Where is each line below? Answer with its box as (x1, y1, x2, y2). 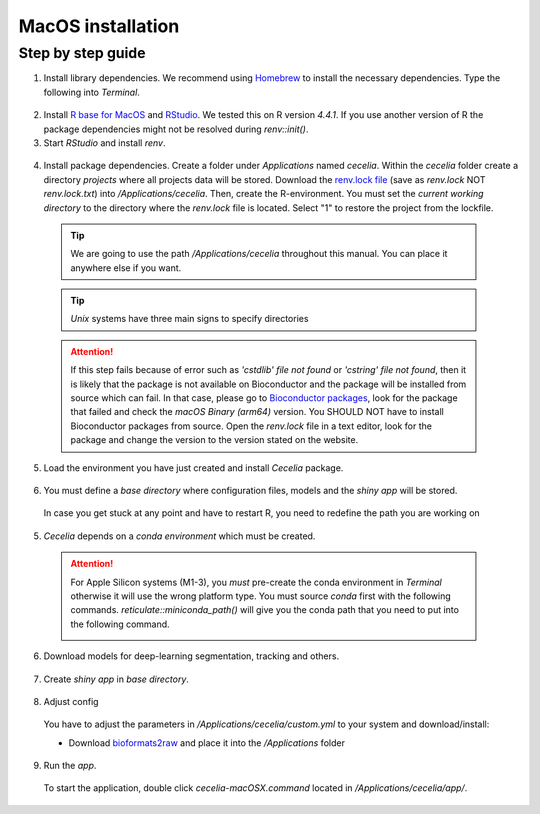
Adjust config (43, 695, 99, 707)
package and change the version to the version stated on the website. (70, 434, 359, 446)
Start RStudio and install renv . (43, 136, 166, 149)
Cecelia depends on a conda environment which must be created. (43, 530, 316, 542)
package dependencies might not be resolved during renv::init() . (43, 123, 309, 135)
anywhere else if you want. (70, 261, 182, 274)
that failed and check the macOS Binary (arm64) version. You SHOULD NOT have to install (70, 406, 444, 418)
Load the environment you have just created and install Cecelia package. (43, 461, 344, 474)
